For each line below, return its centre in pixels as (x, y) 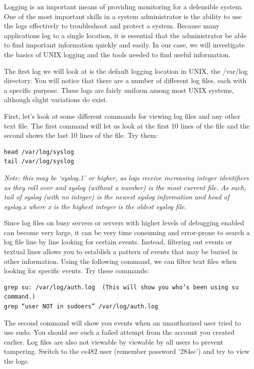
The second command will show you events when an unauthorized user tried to (123, 322)
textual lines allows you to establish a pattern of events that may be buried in (121, 251)
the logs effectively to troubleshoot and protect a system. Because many (112, 26)
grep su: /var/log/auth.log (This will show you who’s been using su (121, 287)
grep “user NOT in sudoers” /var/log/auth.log (81, 307)
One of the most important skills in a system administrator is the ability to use (123, 16)
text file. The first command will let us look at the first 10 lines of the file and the (127, 125)
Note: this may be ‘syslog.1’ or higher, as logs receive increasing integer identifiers (127, 177)
